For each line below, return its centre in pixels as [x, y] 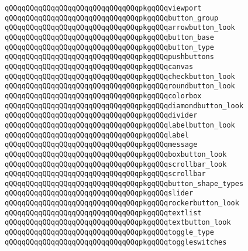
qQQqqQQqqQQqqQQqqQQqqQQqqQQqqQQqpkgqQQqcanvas [99, 66]
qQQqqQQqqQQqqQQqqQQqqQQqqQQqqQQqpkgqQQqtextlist [103, 213]
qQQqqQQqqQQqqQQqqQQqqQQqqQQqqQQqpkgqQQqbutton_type [109, 47]
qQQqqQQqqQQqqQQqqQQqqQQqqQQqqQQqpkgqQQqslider [99, 193]
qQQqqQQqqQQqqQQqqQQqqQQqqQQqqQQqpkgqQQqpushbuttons [109, 57]
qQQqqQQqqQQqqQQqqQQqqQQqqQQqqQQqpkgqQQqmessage [101, 145]
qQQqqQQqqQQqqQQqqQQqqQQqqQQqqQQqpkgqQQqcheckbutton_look [120, 76]
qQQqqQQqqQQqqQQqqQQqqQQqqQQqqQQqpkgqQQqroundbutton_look [120, 86]
